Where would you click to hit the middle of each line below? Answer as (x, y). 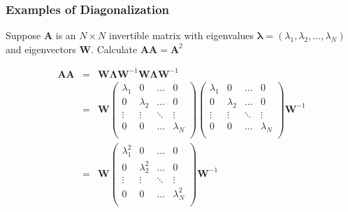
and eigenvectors (41, 49)
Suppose (23, 35)
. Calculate (114, 49)
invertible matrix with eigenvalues (182, 35)
